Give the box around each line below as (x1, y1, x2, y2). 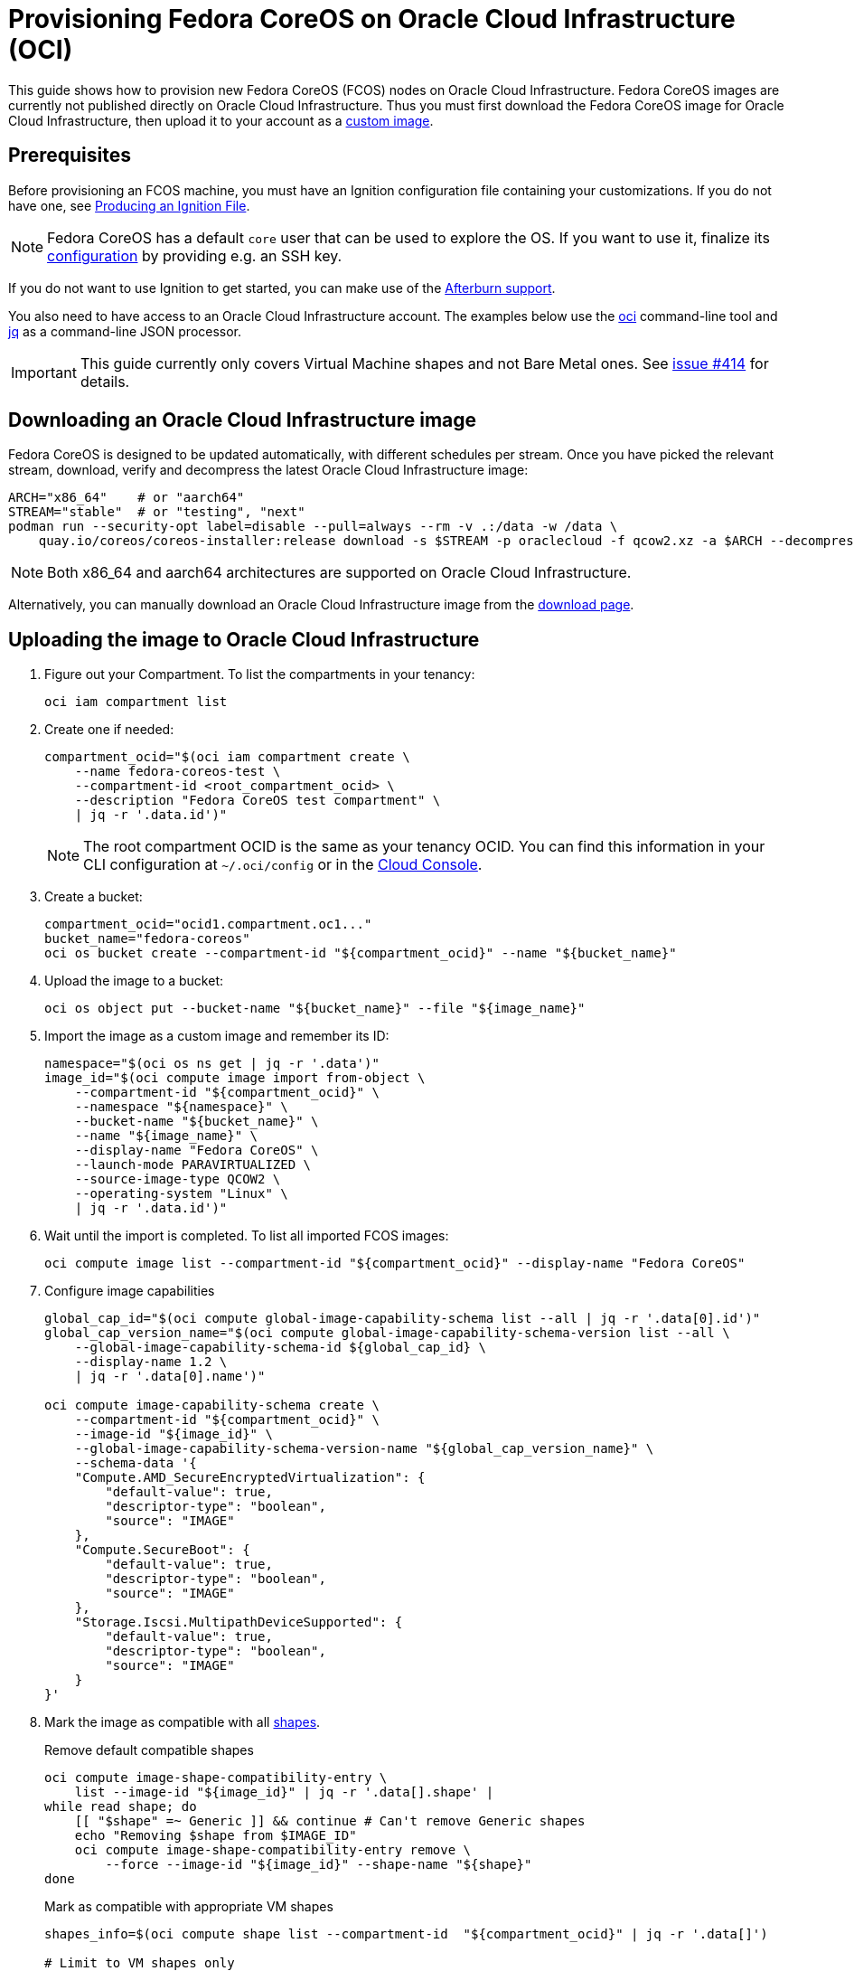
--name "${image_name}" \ (74, 1128, 258, 1144)
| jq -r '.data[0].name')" (74, 1369, 266, 1384)
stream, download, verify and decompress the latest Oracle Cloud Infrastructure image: (8, 462, 529, 478)
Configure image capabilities (44, 1283, 215, 1299)
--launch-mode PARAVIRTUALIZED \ (74, 1157, 312, 1173)
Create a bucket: (44, 889, 143, 905)
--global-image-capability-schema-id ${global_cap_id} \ (74, 1340, 486, 1355)
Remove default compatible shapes (44, 1742, 254, 1759)
